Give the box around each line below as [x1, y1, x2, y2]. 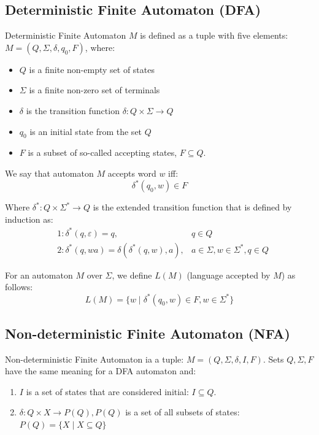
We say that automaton [5, 166, 94, 179]
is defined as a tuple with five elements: [140, 29, 288, 42]
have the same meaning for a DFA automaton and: [5, 364, 196, 377]
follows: [5, 280, 33, 293]
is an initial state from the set [29, 125, 142, 137]
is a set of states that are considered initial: [26, 385, 189, 398]
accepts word [107, 166, 156, 179]
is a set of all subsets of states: [125, 406, 240, 418]
